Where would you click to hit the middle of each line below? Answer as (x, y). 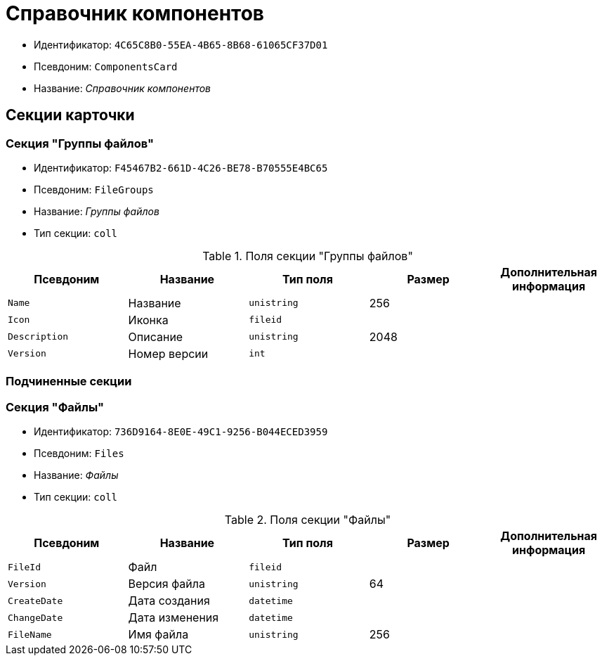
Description (38, 337)
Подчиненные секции (69, 381)
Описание (156, 336)
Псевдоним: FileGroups (94, 189)
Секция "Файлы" (55, 407)
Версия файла (166, 584)
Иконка (148, 320)
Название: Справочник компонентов (122, 88)
